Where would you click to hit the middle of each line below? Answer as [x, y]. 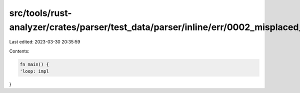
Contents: [19, 51]
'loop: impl [34, 71]
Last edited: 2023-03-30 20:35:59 [45, 42]
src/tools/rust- [40, 13]
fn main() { [34, 64]
